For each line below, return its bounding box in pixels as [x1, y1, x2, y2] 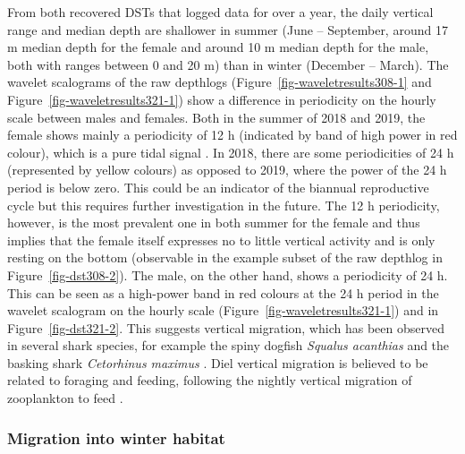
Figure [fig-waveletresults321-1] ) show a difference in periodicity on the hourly [7, 90, 436, 108]
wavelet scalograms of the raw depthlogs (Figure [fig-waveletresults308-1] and [7, 73, 432, 91]
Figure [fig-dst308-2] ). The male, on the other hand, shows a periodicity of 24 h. [7, 265, 448, 284]
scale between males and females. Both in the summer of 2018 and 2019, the [7, 107, 426, 126]
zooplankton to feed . [7, 389, 123, 407]
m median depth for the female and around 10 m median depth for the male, [7, 38, 429, 56]
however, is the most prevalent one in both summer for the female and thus [7, 213, 420, 232]
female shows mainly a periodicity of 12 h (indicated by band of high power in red [7, 125, 458, 144]
